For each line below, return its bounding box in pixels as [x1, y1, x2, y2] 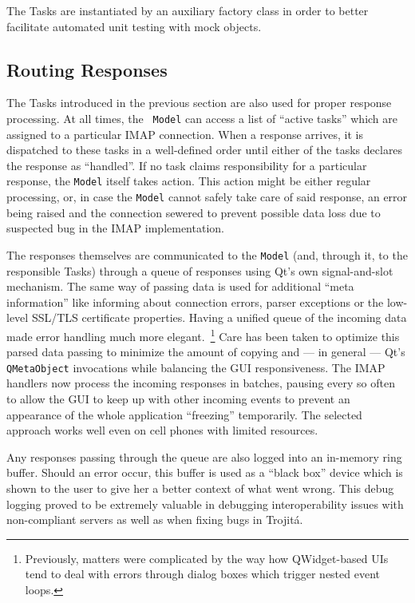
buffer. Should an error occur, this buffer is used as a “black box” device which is [6, 464, 403, 481]
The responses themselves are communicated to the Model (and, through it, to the [6, 246, 408, 263]
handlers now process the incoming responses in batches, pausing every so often [6, 375, 395, 391]
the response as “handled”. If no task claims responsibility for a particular [6, 157, 367, 173]
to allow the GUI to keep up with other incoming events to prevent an [6, 391, 350, 407]
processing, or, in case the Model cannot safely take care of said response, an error [6, 188, 408, 205]
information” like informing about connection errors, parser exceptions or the [6, 293, 384, 310]
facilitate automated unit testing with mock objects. [6, 18, 262, 34]
